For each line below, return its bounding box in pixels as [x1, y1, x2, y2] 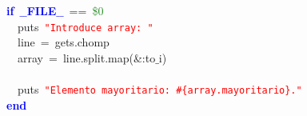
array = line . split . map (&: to [17, 49, 156, 66]
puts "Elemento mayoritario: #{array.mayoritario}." [17, 81, 302, 98]
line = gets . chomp [17, 34, 110, 50]
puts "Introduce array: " [17, 18, 153, 34]
